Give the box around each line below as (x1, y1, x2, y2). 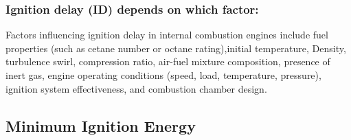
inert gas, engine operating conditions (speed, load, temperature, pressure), (5, 68, 321, 82)
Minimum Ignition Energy (5, 115, 196, 136)
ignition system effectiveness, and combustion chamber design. (5, 81, 267, 95)
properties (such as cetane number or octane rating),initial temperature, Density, (5, 40, 346, 55)
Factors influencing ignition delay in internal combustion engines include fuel (5, 27, 328, 42)
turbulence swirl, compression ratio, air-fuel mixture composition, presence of (5, 54, 330, 69)
